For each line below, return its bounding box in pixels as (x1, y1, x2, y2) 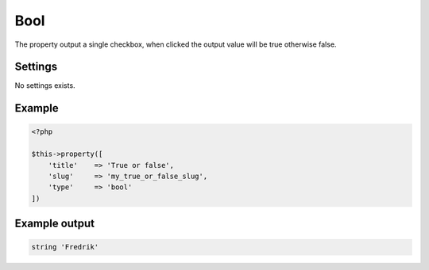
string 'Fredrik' (31, 242, 99, 252)
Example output (14, 217, 95, 230)
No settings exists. (14, 81, 75, 90)
